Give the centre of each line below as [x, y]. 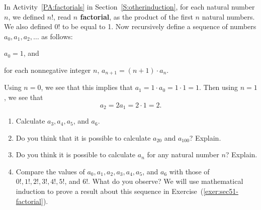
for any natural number [183, 154]
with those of [189, 171]
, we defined [27, 16]
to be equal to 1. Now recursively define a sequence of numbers [159, 26]
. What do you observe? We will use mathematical [166, 181]
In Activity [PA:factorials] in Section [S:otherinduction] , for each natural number [129, 7]
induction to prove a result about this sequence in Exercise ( [110, 191]
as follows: [57, 36]
